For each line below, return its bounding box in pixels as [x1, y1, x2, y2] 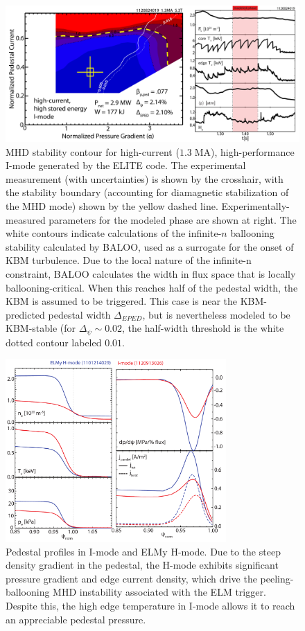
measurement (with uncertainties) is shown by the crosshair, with [6, 171, 284, 186]
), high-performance [211, 144, 295, 159]
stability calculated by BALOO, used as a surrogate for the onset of [6, 239, 294, 254]
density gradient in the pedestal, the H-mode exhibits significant [6, 558, 279, 572]
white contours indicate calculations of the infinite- [6, 226, 222, 240]
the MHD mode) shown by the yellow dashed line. [6, 199, 218, 213]
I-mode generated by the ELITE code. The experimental [6, 158, 246, 172]
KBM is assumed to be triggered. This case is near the [6, 294, 237, 308]
